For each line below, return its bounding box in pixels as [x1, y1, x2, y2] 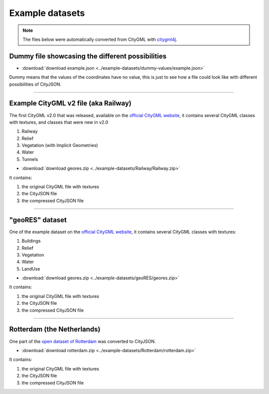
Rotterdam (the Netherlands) [9, 325, 101, 334]
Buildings [21, 238, 41, 244]
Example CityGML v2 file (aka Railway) [9, 99, 132, 108]
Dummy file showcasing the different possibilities [9, 52, 167, 60]
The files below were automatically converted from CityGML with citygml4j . [22, 36, 177, 42]
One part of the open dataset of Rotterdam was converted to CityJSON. [9, 338, 156, 344]
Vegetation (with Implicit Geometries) [21, 142, 98, 148]
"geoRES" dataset [9, 216, 67, 224]
